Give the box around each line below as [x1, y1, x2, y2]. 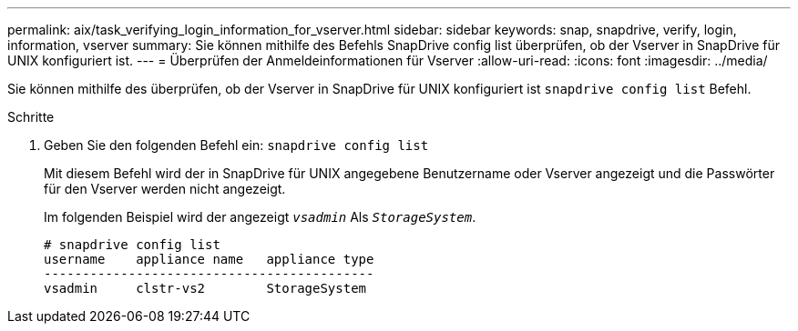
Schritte [7, 109, 55, 125]
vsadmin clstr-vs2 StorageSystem [44, 281, 367, 296]
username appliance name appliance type [44, 252, 374, 266]
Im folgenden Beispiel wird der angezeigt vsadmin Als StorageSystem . [44, 209, 476, 225]
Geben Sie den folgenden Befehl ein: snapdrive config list [44, 137, 429, 153]
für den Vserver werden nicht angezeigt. [44, 181, 286, 196]
